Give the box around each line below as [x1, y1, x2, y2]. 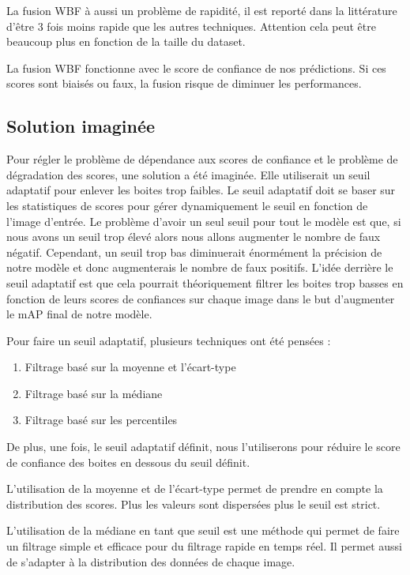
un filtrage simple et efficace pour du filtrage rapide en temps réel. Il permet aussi [6, 538, 403, 554]
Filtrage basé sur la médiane [24, 385, 163, 401]
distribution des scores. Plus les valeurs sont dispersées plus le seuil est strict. [6, 495, 381, 512]
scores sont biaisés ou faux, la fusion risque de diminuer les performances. [6, 75, 362, 92]
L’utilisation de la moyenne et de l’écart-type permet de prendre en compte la [6, 480, 383, 497]
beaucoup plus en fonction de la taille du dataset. [6, 33, 246, 50]
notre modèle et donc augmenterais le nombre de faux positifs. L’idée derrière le [6, 259, 393, 276]
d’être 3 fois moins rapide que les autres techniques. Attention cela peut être [6, 17, 376, 34]
